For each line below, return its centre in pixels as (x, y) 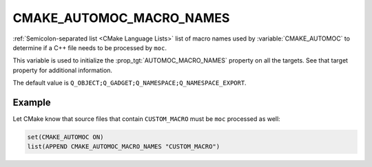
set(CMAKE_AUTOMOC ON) (65, 137)
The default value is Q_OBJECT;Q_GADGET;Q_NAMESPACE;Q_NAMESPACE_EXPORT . (130, 83)
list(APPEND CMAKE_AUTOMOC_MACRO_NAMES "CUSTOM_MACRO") (124, 147)
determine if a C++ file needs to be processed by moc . (90, 47)
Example (32, 102)
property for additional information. (63, 70)
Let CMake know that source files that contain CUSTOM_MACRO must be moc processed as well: (146, 119)
